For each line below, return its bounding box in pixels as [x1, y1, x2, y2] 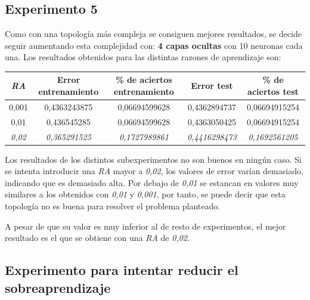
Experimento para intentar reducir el [5, 261, 238, 279]
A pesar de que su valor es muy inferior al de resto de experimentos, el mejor [5, 219, 286, 232]
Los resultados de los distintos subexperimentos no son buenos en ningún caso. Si [5, 153, 302, 165]
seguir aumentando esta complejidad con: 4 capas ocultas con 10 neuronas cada [5, 39, 303, 51]
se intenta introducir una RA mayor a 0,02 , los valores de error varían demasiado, [5, 165, 303, 177]
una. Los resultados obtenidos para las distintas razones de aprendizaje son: [5, 51, 281, 63]
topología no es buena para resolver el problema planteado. [5, 200, 221, 212]
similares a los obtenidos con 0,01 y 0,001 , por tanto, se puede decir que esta [5, 188, 286, 200]
